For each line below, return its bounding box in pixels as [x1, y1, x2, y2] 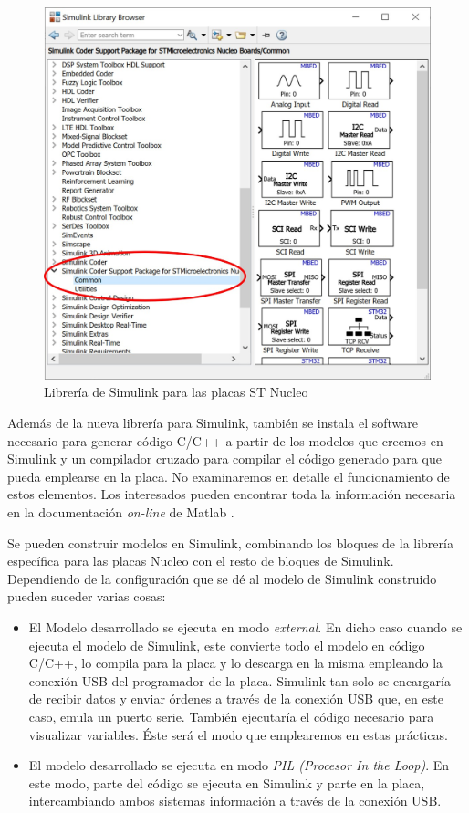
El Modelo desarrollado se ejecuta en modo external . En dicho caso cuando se [28, 617, 463, 636]
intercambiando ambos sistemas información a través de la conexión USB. [28, 791, 442, 810]
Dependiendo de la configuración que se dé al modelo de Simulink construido [7, 568, 437, 588]
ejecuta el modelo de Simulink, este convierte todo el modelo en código [28, 635, 425, 654]
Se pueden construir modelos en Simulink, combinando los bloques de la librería [7, 533, 453, 552]
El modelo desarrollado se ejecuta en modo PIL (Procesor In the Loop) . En [28, 756, 450, 775]
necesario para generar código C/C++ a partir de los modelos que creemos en [7, 431, 443, 450]
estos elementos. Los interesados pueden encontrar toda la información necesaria [7, 485, 456, 504]
